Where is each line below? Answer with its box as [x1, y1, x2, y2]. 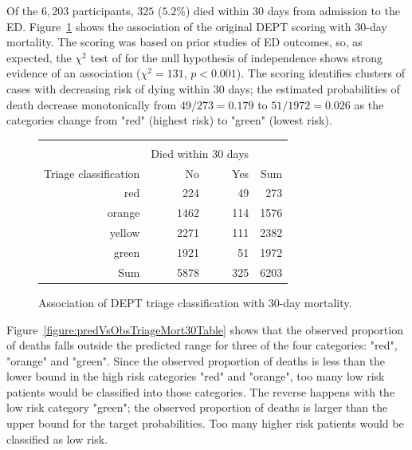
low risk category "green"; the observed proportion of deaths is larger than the [6, 399, 388, 416]
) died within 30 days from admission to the [185, 2, 400, 18]
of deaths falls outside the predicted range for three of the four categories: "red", [6, 337, 398, 353]
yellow [109, 224, 140, 241]
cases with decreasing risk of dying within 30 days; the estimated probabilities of [6, 80, 400, 97]
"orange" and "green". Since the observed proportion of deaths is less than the [6, 352, 385, 369]
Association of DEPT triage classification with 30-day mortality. [38, 294, 352, 310]
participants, [72, 2, 134, 18]
